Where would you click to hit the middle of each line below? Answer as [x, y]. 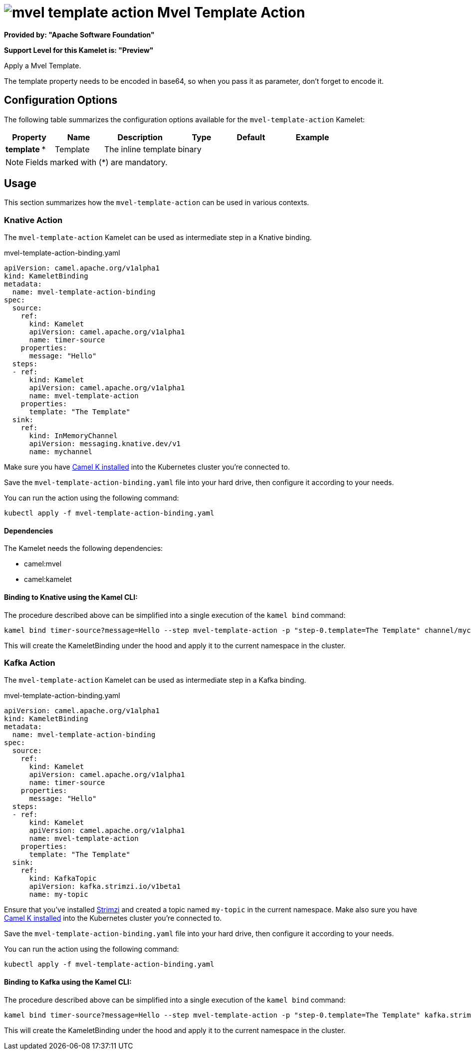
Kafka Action [30, 663]
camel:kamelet [48, 579]
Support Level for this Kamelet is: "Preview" [79, 50]
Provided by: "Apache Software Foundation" [79, 34]
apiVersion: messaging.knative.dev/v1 [105, 444]
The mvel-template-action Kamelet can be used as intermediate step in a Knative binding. [158, 238]
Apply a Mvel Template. [43, 65]
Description [140, 137]
